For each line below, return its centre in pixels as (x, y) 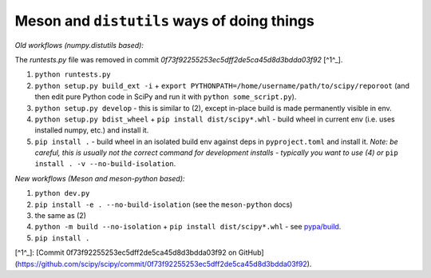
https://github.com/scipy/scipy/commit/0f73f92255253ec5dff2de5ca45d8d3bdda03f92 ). (164, 264)
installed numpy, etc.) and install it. (92, 130)
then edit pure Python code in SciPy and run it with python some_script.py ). (166, 97)
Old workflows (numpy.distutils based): (79, 45)
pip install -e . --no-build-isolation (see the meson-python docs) (164, 205)
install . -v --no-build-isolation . (105, 164)
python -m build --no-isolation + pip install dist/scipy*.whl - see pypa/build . (188, 227)
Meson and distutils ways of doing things (164, 21)
